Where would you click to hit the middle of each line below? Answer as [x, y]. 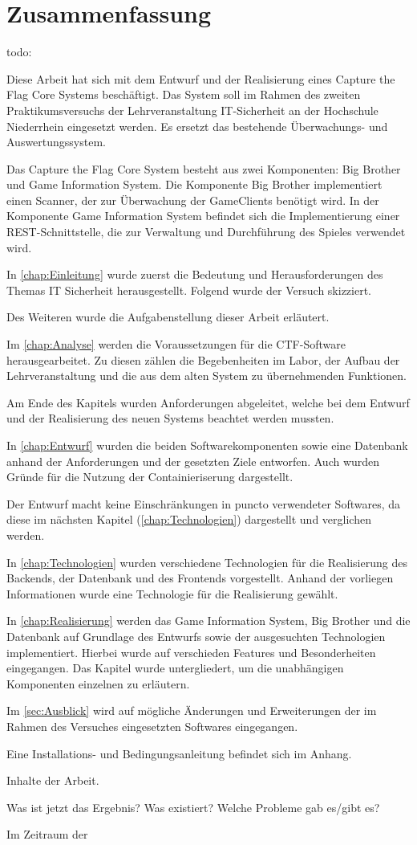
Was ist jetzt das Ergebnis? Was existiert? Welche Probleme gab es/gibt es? [193, 807]
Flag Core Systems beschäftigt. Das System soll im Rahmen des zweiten [184, 94]
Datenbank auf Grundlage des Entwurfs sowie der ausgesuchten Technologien [196, 636]
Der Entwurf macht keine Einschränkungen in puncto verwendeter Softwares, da [203, 503]
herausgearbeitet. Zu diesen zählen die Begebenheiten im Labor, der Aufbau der [203, 359]
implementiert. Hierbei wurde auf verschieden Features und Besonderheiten [191, 652]
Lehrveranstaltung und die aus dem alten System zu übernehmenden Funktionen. [206, 376]
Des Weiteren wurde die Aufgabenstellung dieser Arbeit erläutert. [168, 317]
